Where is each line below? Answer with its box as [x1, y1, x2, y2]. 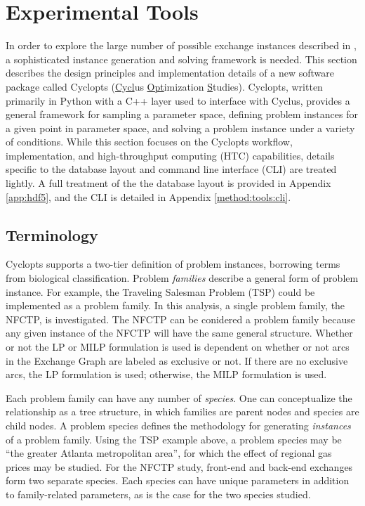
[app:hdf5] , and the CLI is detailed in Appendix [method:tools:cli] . [6, 189, 291, 204]
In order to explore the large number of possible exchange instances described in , [6, 38, 357, 53]
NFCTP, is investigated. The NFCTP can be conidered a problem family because [6, 311, 356, 326]
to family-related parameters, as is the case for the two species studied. [6, 486, 311, 501]
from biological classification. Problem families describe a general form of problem [6, 271, 359, 285]
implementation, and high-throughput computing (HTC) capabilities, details [6, 148, 335, 162]
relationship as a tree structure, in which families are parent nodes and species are [6, 404, 359, 419]
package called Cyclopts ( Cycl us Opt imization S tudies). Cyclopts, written [6, 79, 323, 93]
